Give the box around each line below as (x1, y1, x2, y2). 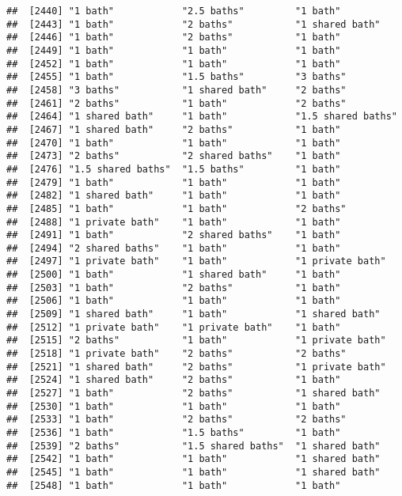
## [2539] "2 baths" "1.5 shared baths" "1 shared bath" (6, 440, 381, 452)
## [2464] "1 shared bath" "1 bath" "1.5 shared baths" (6, 111, 397, 123)
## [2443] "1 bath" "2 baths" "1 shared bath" (6, 18, 381, 30)
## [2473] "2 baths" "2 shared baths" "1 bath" (6, 150, 341, 162)
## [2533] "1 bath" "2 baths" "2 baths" (6, 414, 347, 426)
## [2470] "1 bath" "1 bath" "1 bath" (6, 137, 341, 149)
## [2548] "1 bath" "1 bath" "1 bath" (6, 479, 341, 491)
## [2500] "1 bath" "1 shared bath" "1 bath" (6, 269, 341, 281)
